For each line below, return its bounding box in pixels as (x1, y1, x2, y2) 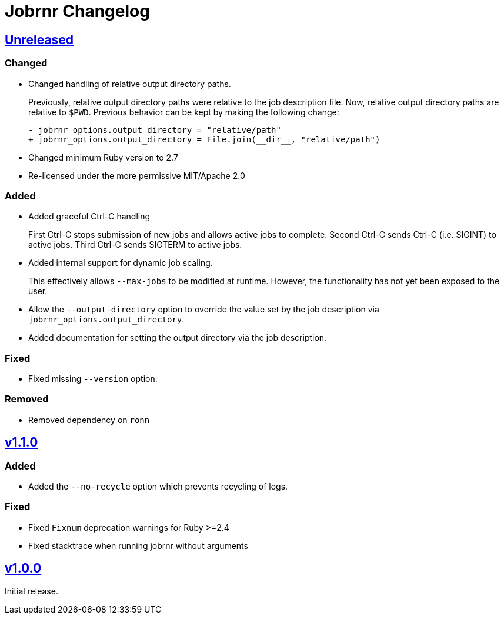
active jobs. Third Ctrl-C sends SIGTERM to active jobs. (28, 239, 242, 250)
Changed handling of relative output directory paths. (28, 78, 231, 89)
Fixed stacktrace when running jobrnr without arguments (28, 540, 248, 551)
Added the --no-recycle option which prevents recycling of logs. (28, 481, 288, 492)
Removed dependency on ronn (28, 414, 150, 425)
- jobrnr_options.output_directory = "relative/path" (28, 125, 281, 135)
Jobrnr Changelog (5, 1, 150, 21)
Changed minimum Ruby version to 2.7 (28, 152, 178, 162)
